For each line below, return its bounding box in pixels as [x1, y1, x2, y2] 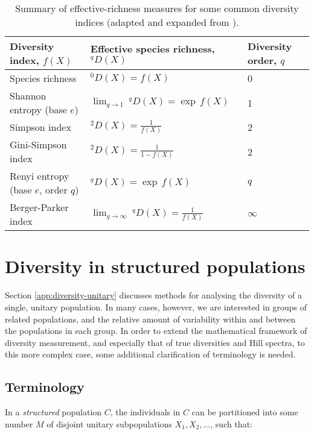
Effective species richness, [90, 41, 215, 55]
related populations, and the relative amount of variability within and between [5, 312, 296, 325]
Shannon [10, 89, 46, 102]
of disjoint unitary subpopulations [46, 417, 172, 430]
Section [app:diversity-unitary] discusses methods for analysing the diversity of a [5, 289, 302, 301]
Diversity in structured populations [5, 254, 306, 278]
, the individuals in [110, 406, 181, 418]
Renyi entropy [10, 169, 69, 183]
